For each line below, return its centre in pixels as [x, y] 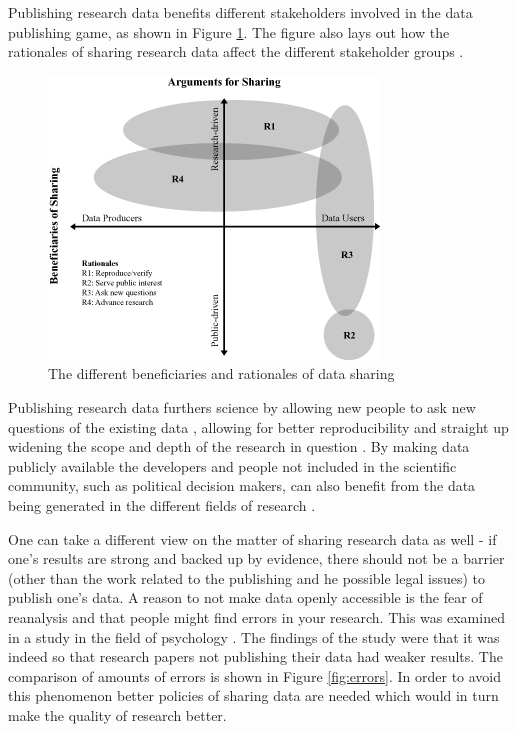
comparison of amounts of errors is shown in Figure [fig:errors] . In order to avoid [255, 675]
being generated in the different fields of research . [162, 504]
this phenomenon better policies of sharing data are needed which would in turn [253, 695]
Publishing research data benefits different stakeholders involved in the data [240, 12]
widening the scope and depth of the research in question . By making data [239, 446]
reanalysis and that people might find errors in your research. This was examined [256, 616]
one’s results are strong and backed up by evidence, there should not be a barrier [256, 558]
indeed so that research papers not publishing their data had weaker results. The [255, 656]
